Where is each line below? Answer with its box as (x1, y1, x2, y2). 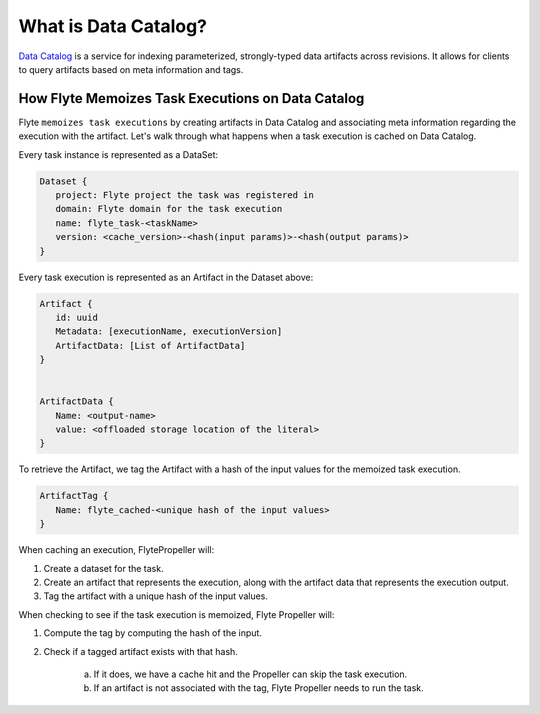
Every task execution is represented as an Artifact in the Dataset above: (18, 271, 314, 283)
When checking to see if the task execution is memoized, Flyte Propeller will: (18, 608, 335, 620)
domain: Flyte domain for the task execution (55, 203, 283, 215)
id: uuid (55, 311, 99, 323)
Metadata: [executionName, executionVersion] (55, 326, 283, 337)
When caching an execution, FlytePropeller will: (18, 544, 215, 556)
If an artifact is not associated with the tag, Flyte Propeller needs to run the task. (93, 682, 424, 694)
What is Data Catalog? (18, 15, 208, 37)
